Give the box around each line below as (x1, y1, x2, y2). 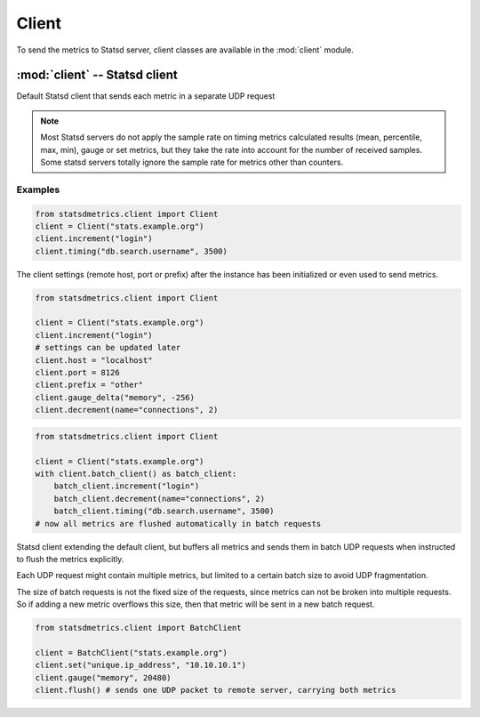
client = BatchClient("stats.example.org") (35, 648, 228, 657)
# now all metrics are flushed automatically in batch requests (35, 519, 322, 528)
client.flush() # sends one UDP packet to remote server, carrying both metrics (35, 685, 396, 696)
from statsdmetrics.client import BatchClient (35, 623, 242, 633)
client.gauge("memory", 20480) (35, 673, 172, 682)
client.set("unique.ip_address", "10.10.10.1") (35, 660, 246, 671)
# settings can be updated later (35, 342, 181, 353)
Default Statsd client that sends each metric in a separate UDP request (16, 91, 276, 101)
